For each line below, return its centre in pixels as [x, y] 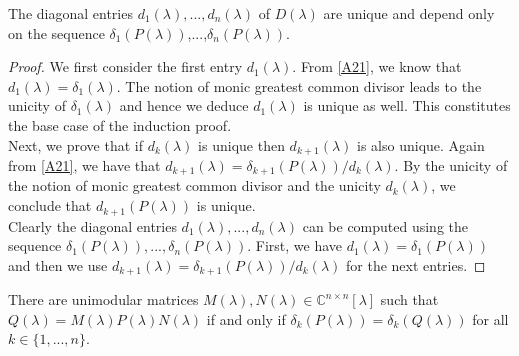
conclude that [50, 205]
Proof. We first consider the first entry [125, 66]
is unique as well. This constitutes [407, 105]
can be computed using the [385, 225]
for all [490, 318]
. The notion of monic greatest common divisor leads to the [299, 85]
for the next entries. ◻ [416, 264]
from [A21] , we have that [84, 165]
